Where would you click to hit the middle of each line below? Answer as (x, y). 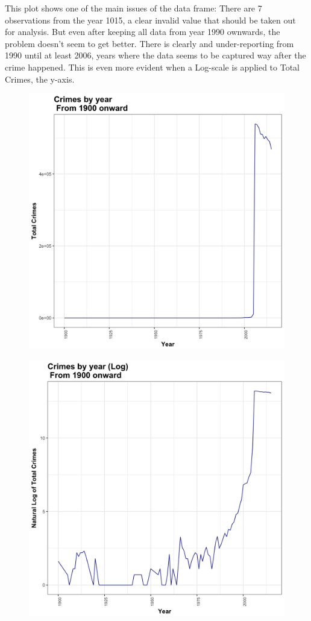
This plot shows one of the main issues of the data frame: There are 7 (134, 8)
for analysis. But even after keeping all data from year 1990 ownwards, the (143, 32)
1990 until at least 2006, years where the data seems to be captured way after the (155, 55)
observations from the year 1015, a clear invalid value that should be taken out (150, 20)
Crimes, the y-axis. (40, 79)
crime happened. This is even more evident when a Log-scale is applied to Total (152, 67)
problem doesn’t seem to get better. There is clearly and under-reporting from (149, 43)
